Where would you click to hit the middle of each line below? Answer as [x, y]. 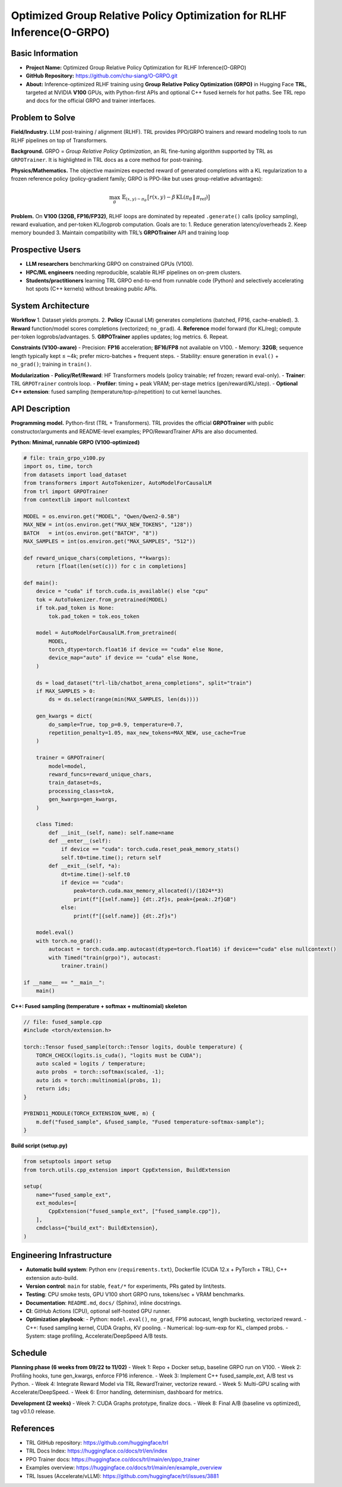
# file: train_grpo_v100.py [64, 458]
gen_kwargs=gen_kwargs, [83, 799]
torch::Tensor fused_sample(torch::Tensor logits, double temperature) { [133, 1047]
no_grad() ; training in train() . [51, 364]
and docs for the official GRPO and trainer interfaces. [91, 101]
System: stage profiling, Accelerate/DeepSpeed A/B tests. [97, 1336]
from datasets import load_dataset [75, 475]
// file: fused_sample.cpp [63, 1022]
